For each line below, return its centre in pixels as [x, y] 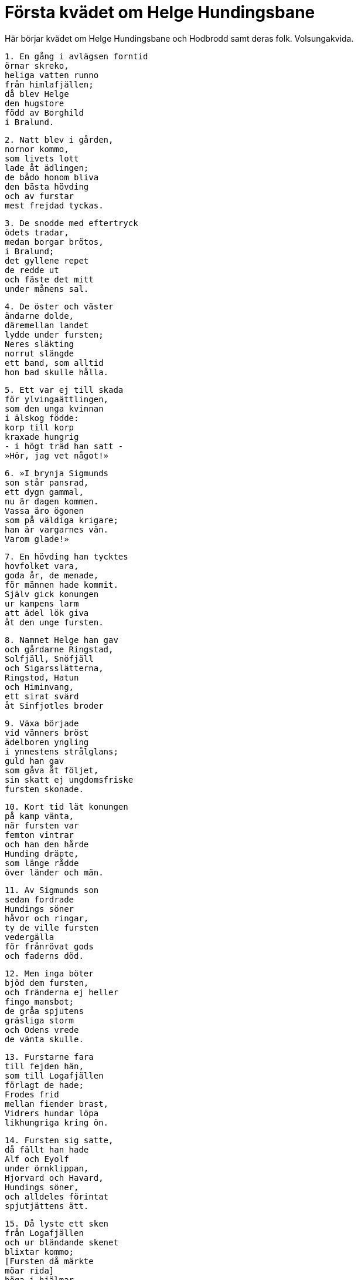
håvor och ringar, [47, 918]
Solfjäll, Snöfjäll [49, 658]
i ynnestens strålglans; [62, 751]
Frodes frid [32, 1094]
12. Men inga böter [49, 973]
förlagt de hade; [44, 1085]
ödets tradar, [37, 232]
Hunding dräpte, [42, 853]
